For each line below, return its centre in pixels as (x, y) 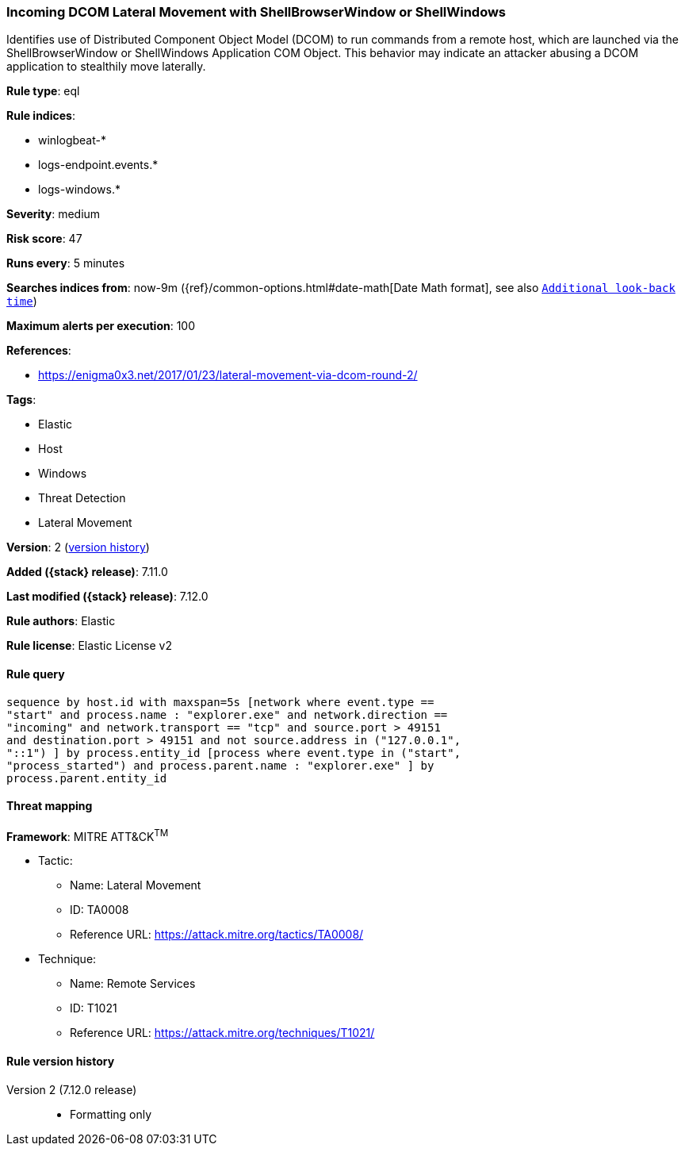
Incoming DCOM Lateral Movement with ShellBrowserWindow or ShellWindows (256, 12)
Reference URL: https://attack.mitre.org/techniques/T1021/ (222, 1033)
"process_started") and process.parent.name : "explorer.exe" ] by (220, 765)
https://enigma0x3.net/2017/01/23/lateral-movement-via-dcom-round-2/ (228, 375)
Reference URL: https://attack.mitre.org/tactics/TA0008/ (217, 935)
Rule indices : (41, 116)
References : (39, 351)
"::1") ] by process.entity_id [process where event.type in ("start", (234, 753)
